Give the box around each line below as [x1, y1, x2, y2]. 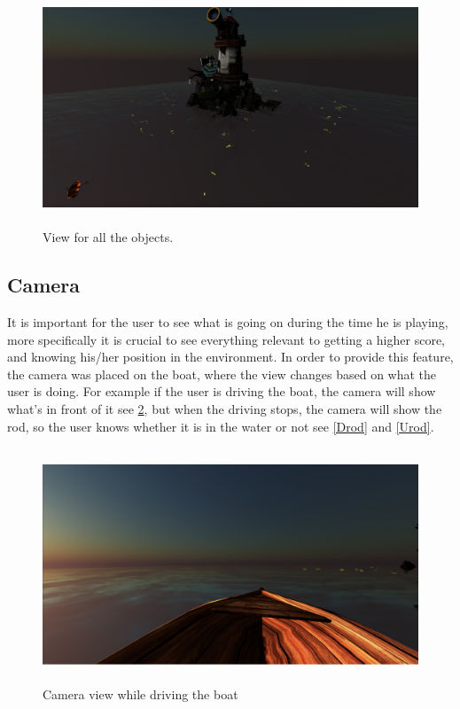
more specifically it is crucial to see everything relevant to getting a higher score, [7, 330, 445, 348]
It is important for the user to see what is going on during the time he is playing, [7, 312, 448, 331]
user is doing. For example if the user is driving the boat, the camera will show [7, 382, 436, 401]
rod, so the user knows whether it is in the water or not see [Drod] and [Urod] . [7, 417, 434, 435]
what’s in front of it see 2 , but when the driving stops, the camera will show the [7, 399, 442, 417]
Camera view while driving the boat [43, 685, 238, 704]
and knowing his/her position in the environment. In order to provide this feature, [7, 347, 454, 366]
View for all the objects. [43, 228, 174, 246]
